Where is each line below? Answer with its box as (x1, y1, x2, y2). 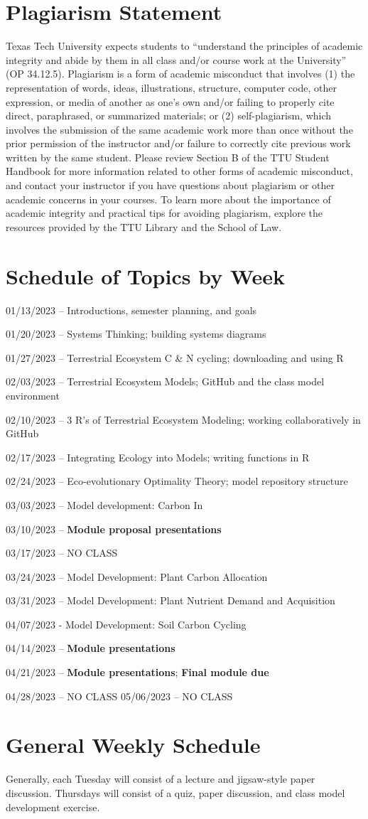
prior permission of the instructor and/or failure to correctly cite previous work (6, 136, 351, 151)
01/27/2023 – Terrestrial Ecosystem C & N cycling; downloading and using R (6, 350, 344, 365)
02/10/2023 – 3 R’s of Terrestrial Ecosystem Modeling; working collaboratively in (6, 412, 361, 427)
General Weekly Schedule (6, 730, 261, 759)
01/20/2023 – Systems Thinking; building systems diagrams (6, 326, 266, 341)
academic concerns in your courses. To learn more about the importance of (6, 191, 331, 206)
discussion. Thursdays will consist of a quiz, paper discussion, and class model (6, 785, 345, 800)
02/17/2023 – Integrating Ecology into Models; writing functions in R (6, 449, 310, 464)
